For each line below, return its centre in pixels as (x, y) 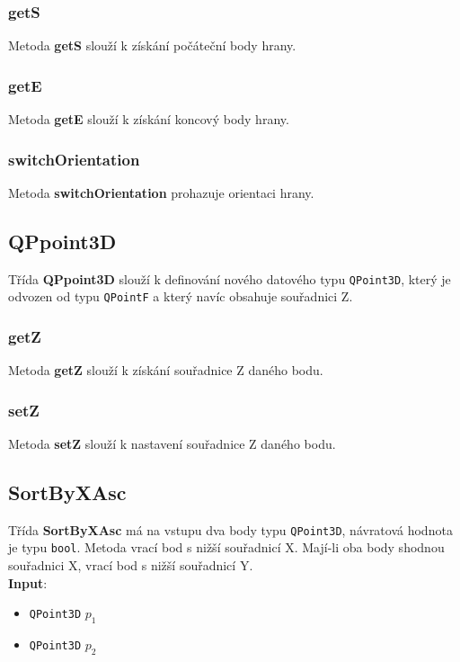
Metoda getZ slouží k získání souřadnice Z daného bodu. (166, 370)
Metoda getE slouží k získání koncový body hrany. (149, 119)
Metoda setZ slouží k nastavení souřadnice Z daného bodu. (172, 443)
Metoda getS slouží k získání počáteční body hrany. (152, 45)
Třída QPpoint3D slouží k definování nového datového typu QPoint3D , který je (230, 278)
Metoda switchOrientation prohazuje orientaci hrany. (161, 192)
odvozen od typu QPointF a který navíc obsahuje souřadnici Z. (181, 296)
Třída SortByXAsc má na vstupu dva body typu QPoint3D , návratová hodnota (230, 529)
